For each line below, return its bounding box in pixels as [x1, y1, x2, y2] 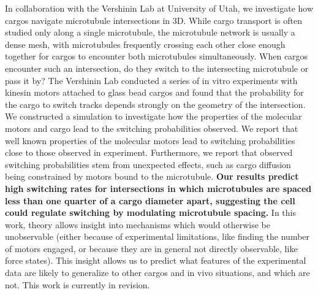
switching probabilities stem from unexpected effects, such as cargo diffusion [5, 158, 291, 170]
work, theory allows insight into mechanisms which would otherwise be [5, 218, 270, 231]
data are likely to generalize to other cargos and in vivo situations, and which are [5, 266, 310, 279]
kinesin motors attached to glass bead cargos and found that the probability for [5, 86, 304, 99]
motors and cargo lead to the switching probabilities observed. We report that [5, 121, 298, 134]
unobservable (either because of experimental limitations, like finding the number [5, 230, 310, 243]
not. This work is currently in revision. [5, 278, 150, 291]
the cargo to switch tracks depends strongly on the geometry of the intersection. [5, 98, 306, 110]
